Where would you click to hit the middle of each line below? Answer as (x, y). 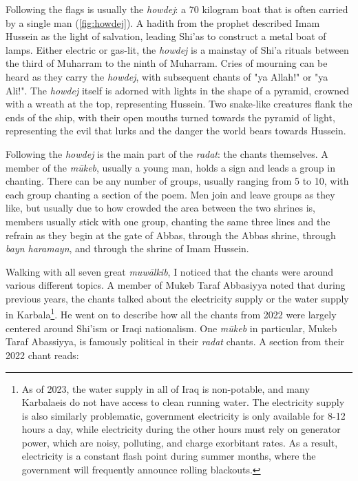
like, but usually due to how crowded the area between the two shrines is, (160, 208)
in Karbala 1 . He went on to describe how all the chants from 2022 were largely (171, 314)
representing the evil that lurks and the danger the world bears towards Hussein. (176, 131)
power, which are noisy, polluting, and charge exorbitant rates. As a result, (180, 442)
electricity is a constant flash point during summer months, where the (169, 456)
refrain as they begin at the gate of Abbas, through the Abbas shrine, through (171, 235)
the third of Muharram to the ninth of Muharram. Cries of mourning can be (167, 63)
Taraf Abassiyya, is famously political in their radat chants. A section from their (175, 341)
